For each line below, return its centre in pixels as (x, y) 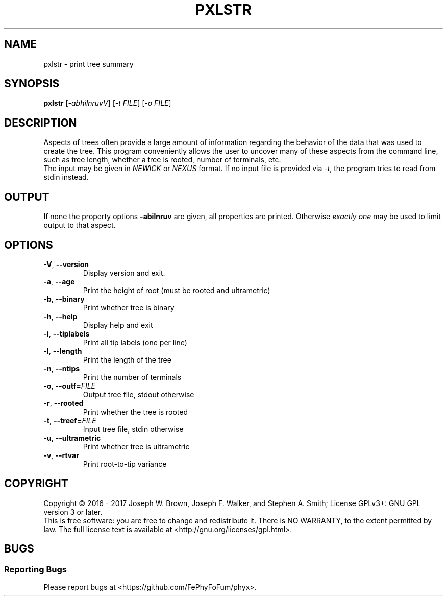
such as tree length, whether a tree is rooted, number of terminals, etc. (162, 160)
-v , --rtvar (61, 455)
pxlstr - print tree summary (89, 64)
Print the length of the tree (127, 359)
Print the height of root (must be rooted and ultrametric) (177, 290)
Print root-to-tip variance (125, 464)
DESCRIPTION (41, 123)
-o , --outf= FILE (70, 386)
